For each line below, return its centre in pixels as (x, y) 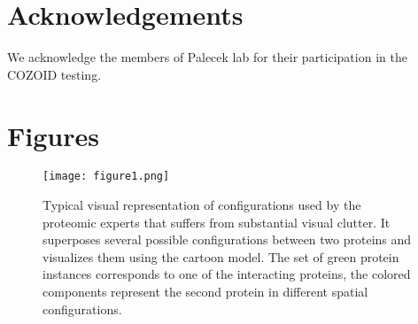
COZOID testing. (54, 74)
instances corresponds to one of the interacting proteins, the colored (227, 274)
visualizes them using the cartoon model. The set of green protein (221, 256)
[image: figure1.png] (106, 177)
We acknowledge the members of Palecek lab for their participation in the (207, 57)
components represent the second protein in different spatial (205, 292)
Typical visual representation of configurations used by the (202, 205)
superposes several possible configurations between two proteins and (227, 239)
